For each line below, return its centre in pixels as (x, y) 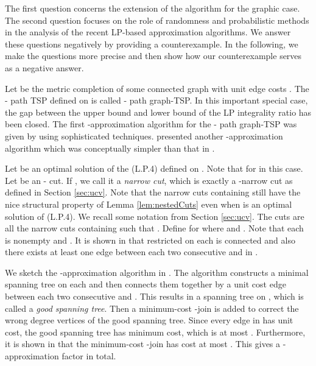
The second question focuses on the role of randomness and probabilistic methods (157, 20)
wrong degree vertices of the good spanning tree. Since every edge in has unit (149, 320)
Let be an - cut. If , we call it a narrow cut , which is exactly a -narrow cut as (149, 180)
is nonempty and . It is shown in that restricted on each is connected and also (150, 240)
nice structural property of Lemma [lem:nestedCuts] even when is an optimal (149, 204)
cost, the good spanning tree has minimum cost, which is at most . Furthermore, (155, 332)
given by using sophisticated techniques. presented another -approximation (144, 135)
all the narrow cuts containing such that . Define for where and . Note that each (154, 228)
